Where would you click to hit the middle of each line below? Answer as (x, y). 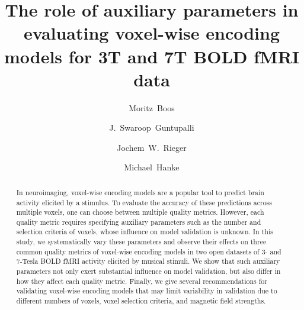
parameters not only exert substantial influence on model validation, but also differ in (148, 271)
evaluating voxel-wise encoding (152, 33)
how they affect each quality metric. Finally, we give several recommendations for (142, 281)
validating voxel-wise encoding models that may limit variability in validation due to (147, 291)
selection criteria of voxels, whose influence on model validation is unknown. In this (145, 232)
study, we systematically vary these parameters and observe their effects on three (141, 242)
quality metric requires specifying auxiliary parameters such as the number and (139, 222)
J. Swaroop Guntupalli (152, 127)
